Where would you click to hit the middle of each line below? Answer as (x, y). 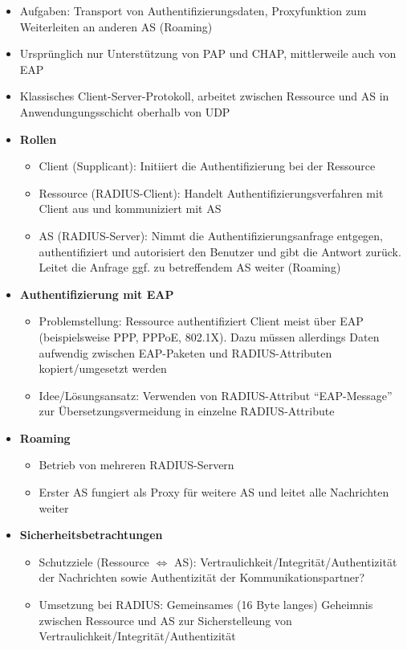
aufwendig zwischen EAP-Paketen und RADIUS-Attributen (185, 352)
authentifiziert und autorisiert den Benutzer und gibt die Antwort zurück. (220, 251)
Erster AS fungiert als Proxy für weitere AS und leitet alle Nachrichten (214, 492)
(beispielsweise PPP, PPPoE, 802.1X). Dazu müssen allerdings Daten (209, 336)
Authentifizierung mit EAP (97, 294)
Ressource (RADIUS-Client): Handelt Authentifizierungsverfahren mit (211, 192)
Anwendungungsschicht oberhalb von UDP (125, 111)
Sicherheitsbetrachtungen (91, 535)
